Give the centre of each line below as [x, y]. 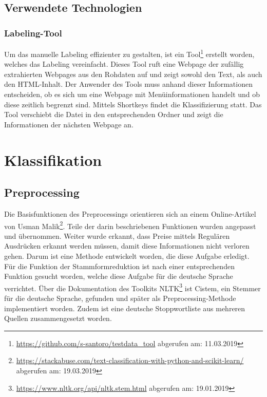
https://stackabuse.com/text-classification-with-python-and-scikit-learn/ [130, 360]
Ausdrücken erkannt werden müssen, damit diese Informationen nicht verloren [127, 246]
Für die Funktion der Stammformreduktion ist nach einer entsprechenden [119, 266]
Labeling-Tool [33, 33]
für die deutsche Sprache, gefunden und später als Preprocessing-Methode [120, 298]
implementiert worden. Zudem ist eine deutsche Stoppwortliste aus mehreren [125, 308]
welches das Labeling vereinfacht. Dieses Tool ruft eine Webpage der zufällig [124, 64]
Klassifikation [53, 159]
